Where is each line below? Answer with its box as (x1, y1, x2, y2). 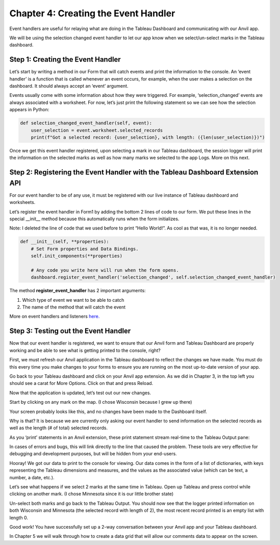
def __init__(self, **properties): (20, 239, 109, 245)
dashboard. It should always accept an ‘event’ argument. (9, 83, 129, 89)
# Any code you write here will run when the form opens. (31, 267, 179, 273)
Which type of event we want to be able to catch (22, 297, 124, 303)
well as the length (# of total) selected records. (9, 425, 108, 431)
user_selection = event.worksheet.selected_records (31, 127, 163, 133)
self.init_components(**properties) (31, 253, 122, 259)
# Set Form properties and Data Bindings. (31, 246, 139, 252)
